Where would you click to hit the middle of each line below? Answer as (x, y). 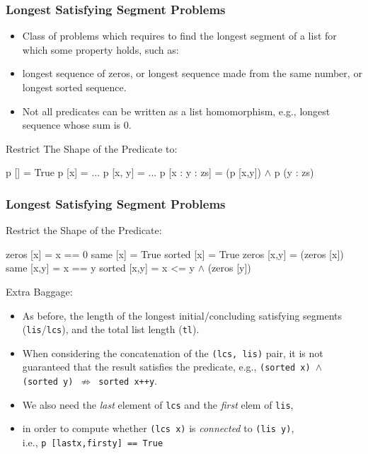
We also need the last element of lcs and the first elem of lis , (158, 404)
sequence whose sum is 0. (77, 125)
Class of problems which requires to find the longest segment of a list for (179, 36)
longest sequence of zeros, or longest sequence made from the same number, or (192, 73)
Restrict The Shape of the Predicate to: (92, 148)
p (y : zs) (294, 172)
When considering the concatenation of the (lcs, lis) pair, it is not (173, 353)
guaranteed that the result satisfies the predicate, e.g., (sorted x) (166, 367)
